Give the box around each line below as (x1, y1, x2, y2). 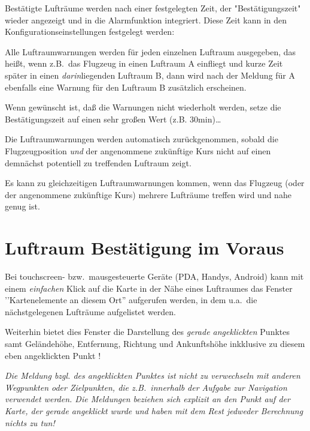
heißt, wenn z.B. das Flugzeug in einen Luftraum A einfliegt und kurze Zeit (5, 57, 283, 70)
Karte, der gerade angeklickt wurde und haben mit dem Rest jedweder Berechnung (5, 404, 303, 417)
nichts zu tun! (5, 416, 55, 429)
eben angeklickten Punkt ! (5, 349, 101, 361)
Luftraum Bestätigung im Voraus (5, 235, 284, 260)
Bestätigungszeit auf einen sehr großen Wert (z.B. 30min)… (5, 112, 221, 125)
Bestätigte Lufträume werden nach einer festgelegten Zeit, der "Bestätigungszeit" (5, 2, 301, 14)
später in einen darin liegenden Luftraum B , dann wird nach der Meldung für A (5, 68, 296, 81)
